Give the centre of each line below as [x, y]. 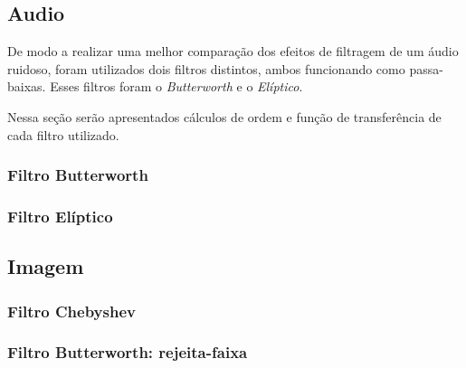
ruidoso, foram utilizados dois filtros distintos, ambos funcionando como [206, 68]
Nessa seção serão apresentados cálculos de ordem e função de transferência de [224, 116]
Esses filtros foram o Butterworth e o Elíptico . [176, 86]
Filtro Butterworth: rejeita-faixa [128, 352]
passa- [426, 68]
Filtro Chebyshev [71, 311]
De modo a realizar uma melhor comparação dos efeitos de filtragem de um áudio [233, 51]
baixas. [27, 86]
